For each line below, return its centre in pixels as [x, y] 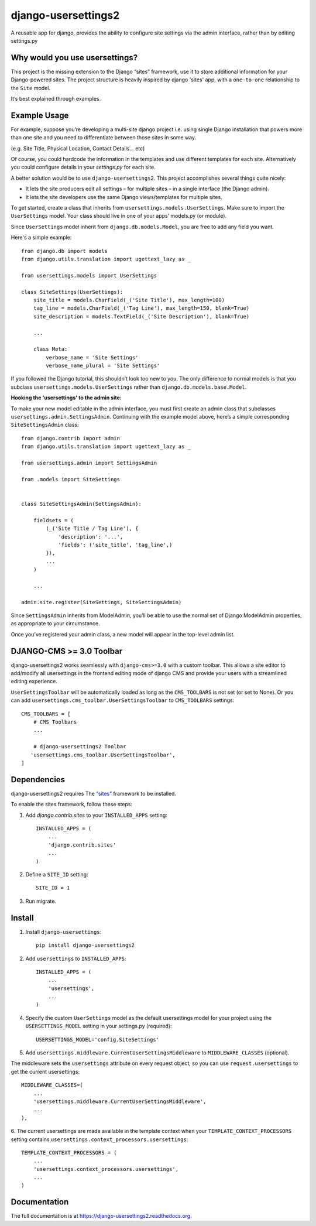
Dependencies [38, 780]
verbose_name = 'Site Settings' [92, 357]
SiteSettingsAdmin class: [45, 425]
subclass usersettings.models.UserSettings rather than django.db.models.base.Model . [129, 387]
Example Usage [40, 115]
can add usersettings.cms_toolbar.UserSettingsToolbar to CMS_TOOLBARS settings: [123, 700]
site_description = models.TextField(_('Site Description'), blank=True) [141, 316]
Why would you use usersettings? [74, 58]
